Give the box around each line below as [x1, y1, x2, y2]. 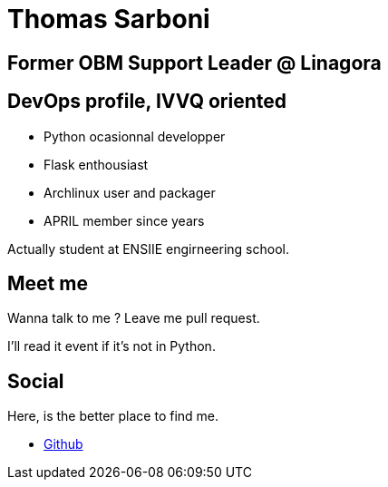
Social [7, 369, 64, 393]
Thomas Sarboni [7, 4, 210, 34]
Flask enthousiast [44, 156, 149, 172]
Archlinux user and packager [44, 184, 216, 200]
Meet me [7, 272, 88, 296]
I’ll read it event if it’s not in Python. [7, 338, 216, 355]
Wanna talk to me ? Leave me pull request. [7, 310, 260, 326]
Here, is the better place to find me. [7, 408, 219, 424]
